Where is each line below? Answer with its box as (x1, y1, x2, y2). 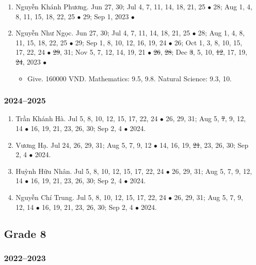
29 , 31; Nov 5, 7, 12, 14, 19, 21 (53, 47, 146, 57)
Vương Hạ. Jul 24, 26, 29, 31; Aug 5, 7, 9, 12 (15, 139, 152, 150)
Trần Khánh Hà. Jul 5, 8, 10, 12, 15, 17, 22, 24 (15, 113, 158, 124)
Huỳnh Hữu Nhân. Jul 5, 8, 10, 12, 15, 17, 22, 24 (15, 166, 164, 176)
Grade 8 (4, 226, 46, 241)
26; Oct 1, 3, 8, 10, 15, (174, 37, 242, 47)
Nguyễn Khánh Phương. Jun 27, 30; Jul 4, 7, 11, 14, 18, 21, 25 (15, 1, 206, 11)
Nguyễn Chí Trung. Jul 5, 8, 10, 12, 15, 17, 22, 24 (15, 192, 167, 202)
